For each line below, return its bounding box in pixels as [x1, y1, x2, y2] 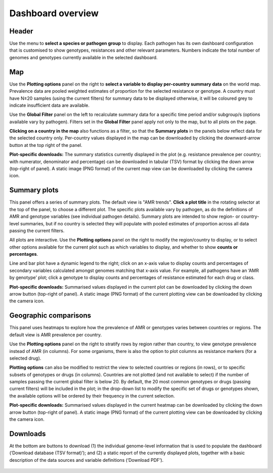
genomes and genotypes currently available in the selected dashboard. [9, 54, 158, 60]
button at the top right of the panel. [9, 142, 83, 148]
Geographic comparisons [9, 311, 92, 320]
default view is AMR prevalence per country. [9, 332, 102, 338]
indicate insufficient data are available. [9, 102, 90, 108]
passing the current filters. [9, 227, 65, 233]
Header [9, 27, 33, 35]
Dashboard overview [9, 8, 99, 19]
